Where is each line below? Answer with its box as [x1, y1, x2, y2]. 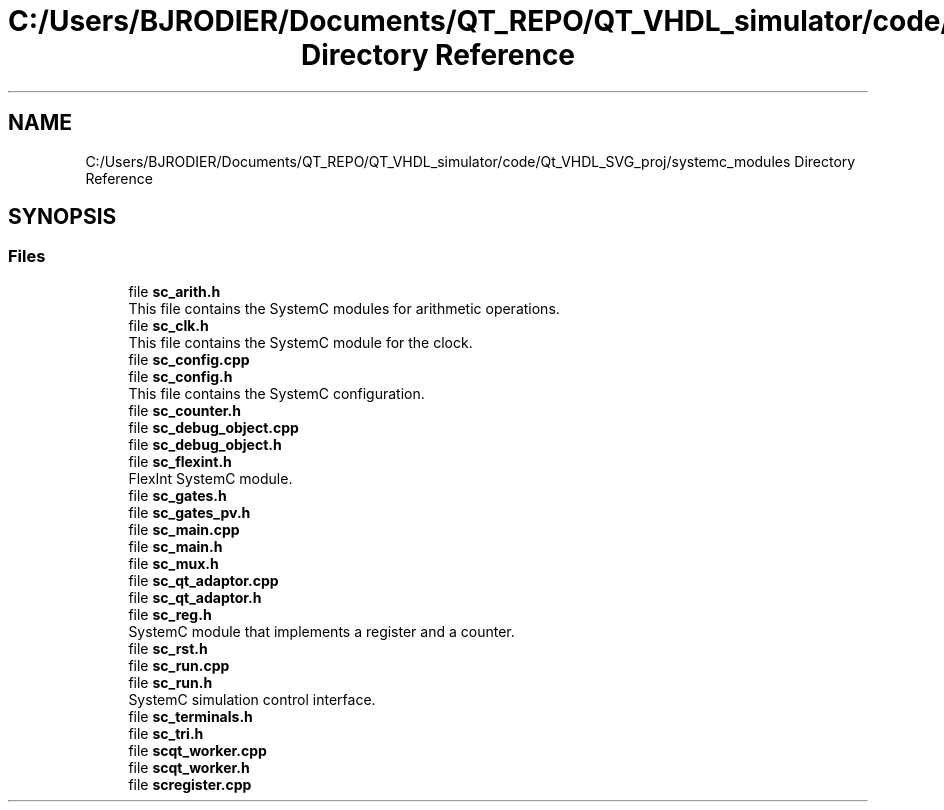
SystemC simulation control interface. [128, 690, 376, 708]
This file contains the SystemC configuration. [128, 384, 425, 402]
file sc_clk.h [128, 316, 209, 334]
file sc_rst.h [128, 639, 208, 657]
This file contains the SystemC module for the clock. [128, 333, 473, 351]
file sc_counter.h [128, 401, 241, 419]
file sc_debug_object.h [128, 435, 282, 453]
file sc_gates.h [128, 486, 227, 504]
